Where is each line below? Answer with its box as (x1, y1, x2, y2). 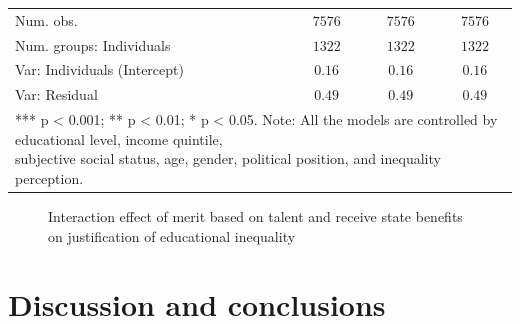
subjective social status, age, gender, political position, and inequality (15, 148, 441, 169)
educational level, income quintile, (15, 128, 223, 149)
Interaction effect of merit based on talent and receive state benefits (48, 206, 463, 226)
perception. (15, 167, 84, 188)
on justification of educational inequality (48, 225, 296, 246)
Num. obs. (15, 9, 78, 30)
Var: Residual (15, 84, 98, 105)
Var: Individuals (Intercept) (15, 59, 184, 80)
